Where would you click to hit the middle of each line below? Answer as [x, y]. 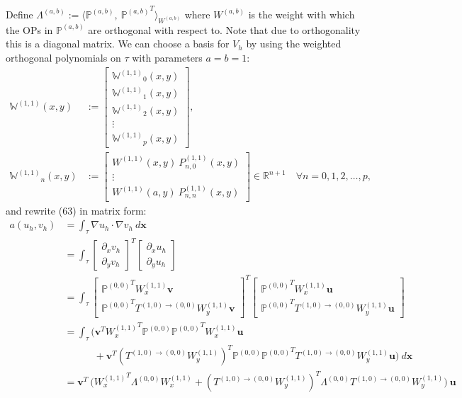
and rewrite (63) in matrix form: [76, 210]
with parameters [167, 57]
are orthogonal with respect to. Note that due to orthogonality [224, 29]
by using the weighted [294, 44]
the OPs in [29, 29]
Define [19, 14]
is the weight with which [302, 14]
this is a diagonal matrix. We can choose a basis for [118, 44]
